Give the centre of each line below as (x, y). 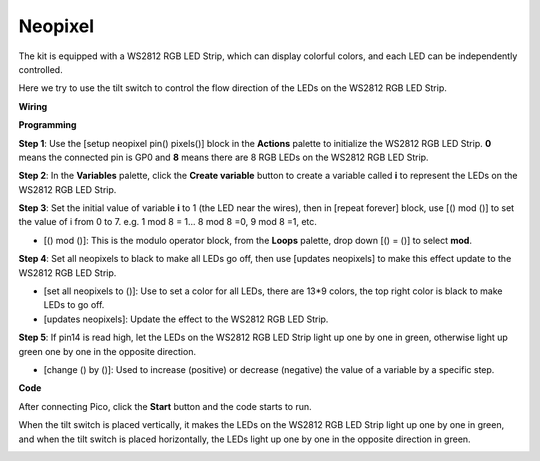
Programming (47, 125)
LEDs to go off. (74, 305)
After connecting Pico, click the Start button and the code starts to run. (165, 406)
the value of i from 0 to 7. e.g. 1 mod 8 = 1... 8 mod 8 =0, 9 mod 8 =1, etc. (167, 222)
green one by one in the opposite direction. (107, 351)
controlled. (41, 69)
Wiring (33, 106)
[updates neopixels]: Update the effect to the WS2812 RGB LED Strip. (186, 319)
